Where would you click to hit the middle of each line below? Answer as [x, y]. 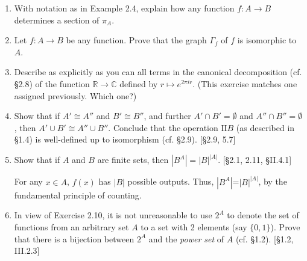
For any [28, 181]
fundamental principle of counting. [78, 195]
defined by [139, 83]
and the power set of [186, 238]
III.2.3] [27, 250]
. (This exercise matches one [245, 83]
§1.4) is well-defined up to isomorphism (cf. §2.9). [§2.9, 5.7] [125, 139]
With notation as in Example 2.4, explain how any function [124, 8]
